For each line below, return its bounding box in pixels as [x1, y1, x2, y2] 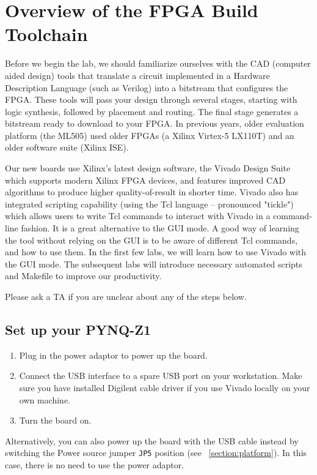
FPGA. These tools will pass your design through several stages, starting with [5, 93, 297, 106]
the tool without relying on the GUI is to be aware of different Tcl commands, [5, 233, 298, 246]
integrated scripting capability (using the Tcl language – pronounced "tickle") [5, 197, 294, 210]
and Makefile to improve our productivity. [5, 269, 162, 282]
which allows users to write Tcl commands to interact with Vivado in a [5, 209, 271, 222]
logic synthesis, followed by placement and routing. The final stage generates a [5, 105, 299, 118]
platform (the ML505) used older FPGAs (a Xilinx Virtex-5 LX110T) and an [5, 129, 294, 141]
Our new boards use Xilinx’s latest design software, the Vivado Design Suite [5, 162, 291, 174]
